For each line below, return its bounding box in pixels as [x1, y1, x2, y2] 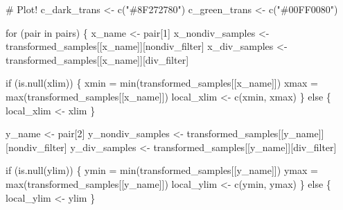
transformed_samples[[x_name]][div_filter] [6, 52, 189, 67]
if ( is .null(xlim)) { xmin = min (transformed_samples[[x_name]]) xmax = [6, 76, 318, 90]
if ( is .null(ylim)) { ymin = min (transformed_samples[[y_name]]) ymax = [6, 163, 318, 177]
